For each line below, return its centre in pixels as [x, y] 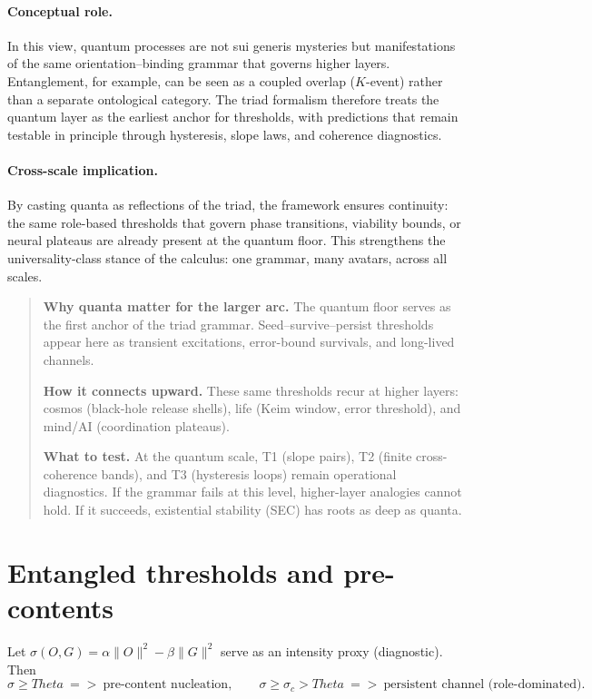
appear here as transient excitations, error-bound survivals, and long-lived [249, 342]
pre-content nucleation [166, 685]
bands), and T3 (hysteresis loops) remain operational [249, 473]
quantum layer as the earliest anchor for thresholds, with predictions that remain [233, 117]
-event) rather [404, 80]
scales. [25, 276]
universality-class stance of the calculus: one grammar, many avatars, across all [227, 257]
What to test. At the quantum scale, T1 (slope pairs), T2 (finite [227, 456]
